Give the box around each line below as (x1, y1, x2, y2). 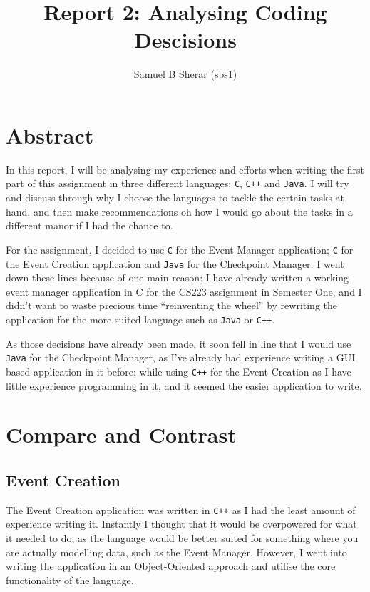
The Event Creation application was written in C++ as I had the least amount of (6, 502, 356, 517)
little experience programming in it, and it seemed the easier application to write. (6, 378, 362, 393)
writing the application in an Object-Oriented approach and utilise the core (6, 558, 336, 573)
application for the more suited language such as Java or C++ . (6, 311, 275, 326)
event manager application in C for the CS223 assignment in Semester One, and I (6, 284, 362, 298)
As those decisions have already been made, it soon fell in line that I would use (6, 336, 351, 351)
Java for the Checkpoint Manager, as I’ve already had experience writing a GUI (6, 350, 356, 365)
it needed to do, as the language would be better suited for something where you (6, 530, 359, 545)
